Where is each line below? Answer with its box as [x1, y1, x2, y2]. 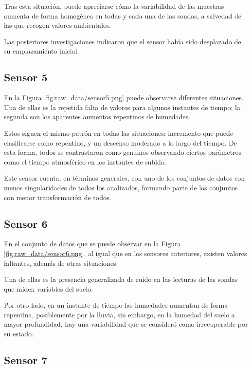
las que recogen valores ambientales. [4, 20, 111, 30]
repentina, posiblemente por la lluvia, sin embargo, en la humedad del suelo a [4, 309, 235, 319]
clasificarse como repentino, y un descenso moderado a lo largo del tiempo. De [4, 137, 237, 147]
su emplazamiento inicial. [4, 46, 79, 56]
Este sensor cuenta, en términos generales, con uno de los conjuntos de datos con [4, 173, 245, 183]
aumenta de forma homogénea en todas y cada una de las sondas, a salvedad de [4, 10, 242, 20]
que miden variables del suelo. [4, 283, 93, 294]
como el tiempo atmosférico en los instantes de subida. [4, 156, 166, 166]
